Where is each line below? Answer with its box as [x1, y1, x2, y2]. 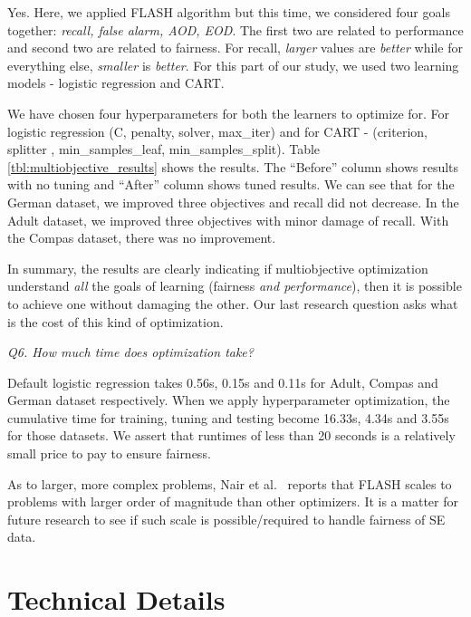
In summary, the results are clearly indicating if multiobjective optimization [7, 258, 428, 277]
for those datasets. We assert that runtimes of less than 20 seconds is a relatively [7, 426, 456, 445]
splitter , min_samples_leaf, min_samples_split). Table [7, 140, 321, 159]
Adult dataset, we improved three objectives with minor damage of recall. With [7, 210, 449, 229]
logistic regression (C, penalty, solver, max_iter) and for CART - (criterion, [7, 121, 428, 140]
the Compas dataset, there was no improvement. [7, 228, 276, 247]
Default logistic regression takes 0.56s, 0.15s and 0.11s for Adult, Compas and [7, 372, 438, 391]
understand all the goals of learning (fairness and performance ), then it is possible [7, 276, 462, 295]
